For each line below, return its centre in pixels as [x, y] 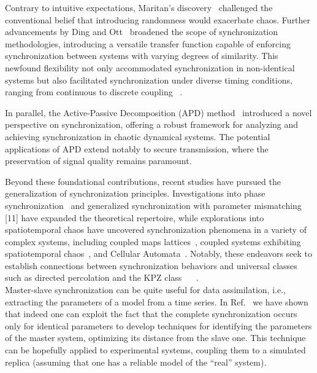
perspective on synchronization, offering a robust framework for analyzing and [152, 124]
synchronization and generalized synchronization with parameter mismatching [153, 205]
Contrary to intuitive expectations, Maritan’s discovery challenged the [139, 7]
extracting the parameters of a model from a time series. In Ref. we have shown [157, 301]
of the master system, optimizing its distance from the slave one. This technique [155, 338]
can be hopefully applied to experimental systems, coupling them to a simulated [155, 350]
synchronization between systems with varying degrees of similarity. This [142, 56]
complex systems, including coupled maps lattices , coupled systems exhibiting [153, 241]
